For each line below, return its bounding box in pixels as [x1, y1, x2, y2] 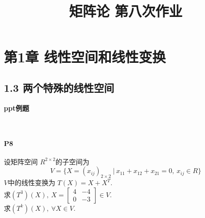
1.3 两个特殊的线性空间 [4, 80, 114, 95]
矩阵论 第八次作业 [69, 1, 183, 21]
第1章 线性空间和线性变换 [4, 47, 166, 67]
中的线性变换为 [8, 177, 56, 188]
